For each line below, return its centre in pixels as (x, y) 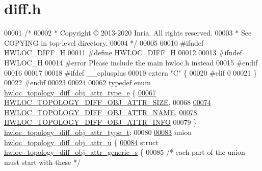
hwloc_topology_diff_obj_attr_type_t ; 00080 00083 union (98, 132)
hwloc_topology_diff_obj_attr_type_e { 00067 (80, 92)
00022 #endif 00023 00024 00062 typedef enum (77, 82)
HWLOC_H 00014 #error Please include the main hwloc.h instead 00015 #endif (131, 62)
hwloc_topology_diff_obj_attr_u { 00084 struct (81, 142)
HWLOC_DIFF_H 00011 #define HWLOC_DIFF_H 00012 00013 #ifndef (123, 53)
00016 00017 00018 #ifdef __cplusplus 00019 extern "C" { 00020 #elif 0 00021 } (131, 72)
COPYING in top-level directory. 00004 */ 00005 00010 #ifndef (104, 42)
